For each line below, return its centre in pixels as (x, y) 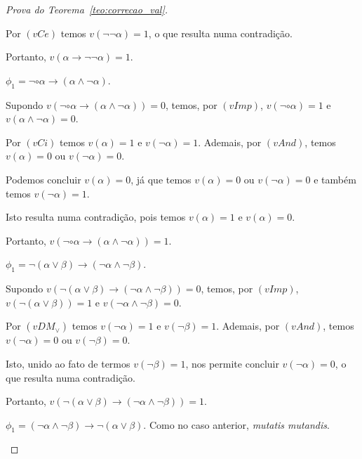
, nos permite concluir (232, 363)
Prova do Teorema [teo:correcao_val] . (87, 9)
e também (335, 179)
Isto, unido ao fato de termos (68, 363)
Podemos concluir (43, 179)
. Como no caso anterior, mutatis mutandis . (236, 424)
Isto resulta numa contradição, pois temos (96, 217)
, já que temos (161, 179)
